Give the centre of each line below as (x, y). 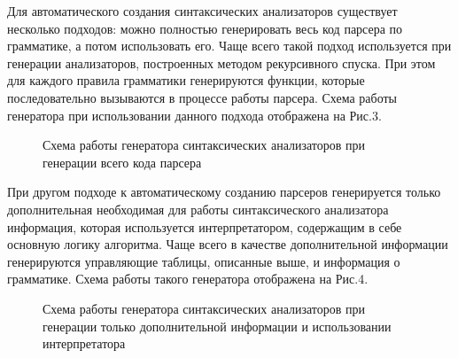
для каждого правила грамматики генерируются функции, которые (186, 80)
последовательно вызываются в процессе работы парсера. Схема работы (202, 97)
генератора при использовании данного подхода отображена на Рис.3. (194, 115)
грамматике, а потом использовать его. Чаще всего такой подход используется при (229, 46)
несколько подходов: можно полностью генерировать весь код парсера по (205, 28)
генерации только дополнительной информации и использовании (217, 326)
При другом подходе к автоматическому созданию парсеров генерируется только (224, 192)
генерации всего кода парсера (122, 162)
